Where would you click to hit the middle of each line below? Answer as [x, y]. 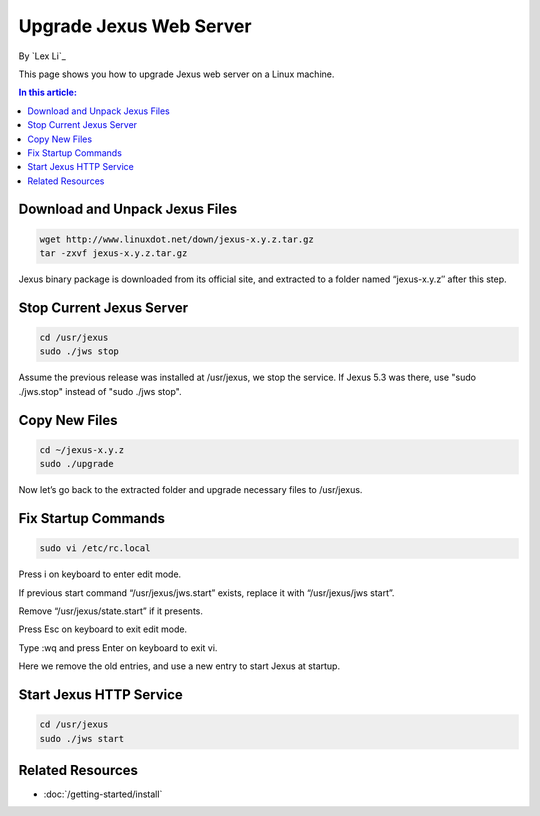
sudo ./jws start [82, 738]
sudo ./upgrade [76, 464]
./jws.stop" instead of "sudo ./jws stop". [100, 391]
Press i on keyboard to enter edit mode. [100, 574]
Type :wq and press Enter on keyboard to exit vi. [118, 647]
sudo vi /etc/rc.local [95, 548]
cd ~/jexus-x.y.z [82, 449]
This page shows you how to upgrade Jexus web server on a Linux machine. [176, 74]
